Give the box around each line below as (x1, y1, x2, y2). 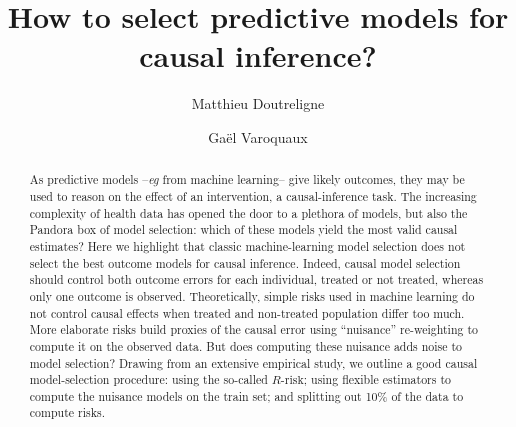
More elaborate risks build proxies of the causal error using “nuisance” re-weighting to (29, 321, 479, 338)
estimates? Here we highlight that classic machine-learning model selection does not (29, 237, 466, 254)
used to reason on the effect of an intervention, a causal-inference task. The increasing (29, 187, 477, 204)
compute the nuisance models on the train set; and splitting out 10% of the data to (29, 387, 464, 404)
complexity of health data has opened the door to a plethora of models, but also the (29, 204, 468, 221)
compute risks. (29, 404, 105, 421)
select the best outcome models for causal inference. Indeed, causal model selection (29, 254, 461, 271)
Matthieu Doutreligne (191, 93, 325, 114)
